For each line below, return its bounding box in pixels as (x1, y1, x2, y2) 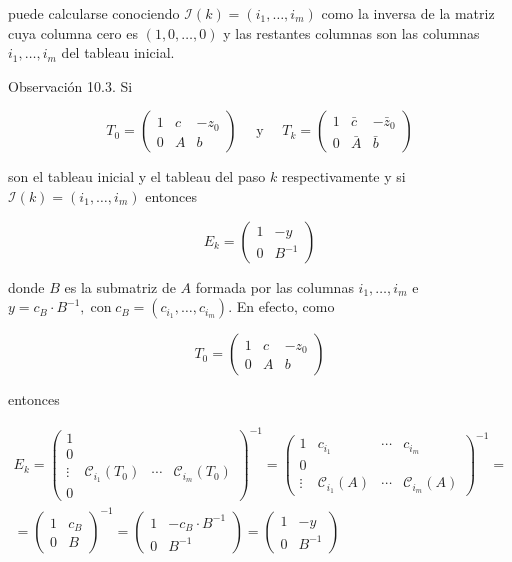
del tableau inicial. (61, 42, 175, 63)
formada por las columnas (195, 276, 354, 297)
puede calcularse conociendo (8, 3, 180, 23)
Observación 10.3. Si (8, 75, 133, 96)
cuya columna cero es (8, 22, 138, 43)
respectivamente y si (281, 166, 406, 187)
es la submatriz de (64, 276, 176, 297)
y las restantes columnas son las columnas (223, 22, 480, 43)
